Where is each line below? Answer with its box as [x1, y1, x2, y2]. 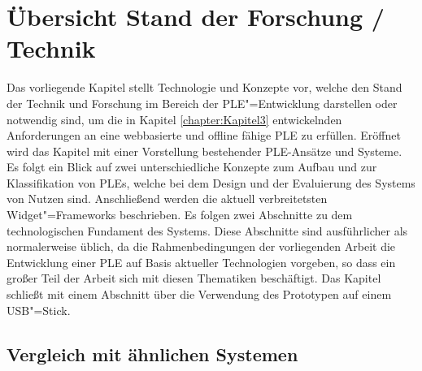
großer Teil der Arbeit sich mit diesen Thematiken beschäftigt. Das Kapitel [7, 270, 381, 287]
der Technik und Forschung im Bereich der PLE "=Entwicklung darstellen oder [7, 94, 398, 111]
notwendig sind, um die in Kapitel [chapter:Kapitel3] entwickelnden [7, 110, 342, 127]
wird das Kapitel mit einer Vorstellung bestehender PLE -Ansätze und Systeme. [7, 142, 402, 159]
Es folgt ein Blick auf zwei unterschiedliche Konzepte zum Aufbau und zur [7, 158, 377, 175]
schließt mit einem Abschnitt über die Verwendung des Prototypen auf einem [7, 286, 392, 303]
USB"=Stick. [7, 301, 71, 318]
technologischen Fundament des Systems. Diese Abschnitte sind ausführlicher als [7, 222, 408, 239]
